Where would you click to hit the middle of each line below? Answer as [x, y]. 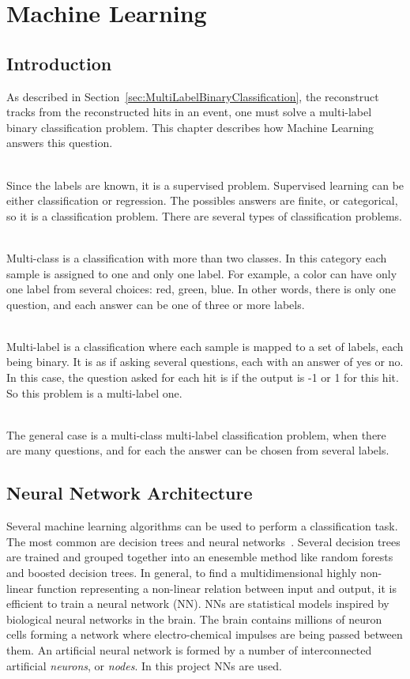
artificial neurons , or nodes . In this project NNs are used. [144, 665]
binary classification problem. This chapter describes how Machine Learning [190, 127]
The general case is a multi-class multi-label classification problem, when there [196, 434]
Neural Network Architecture [130, 493]
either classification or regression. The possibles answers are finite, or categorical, [202, 200]
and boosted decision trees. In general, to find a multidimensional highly [182, 573]
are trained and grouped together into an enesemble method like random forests [200, 557]
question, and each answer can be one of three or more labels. [156, 304]
